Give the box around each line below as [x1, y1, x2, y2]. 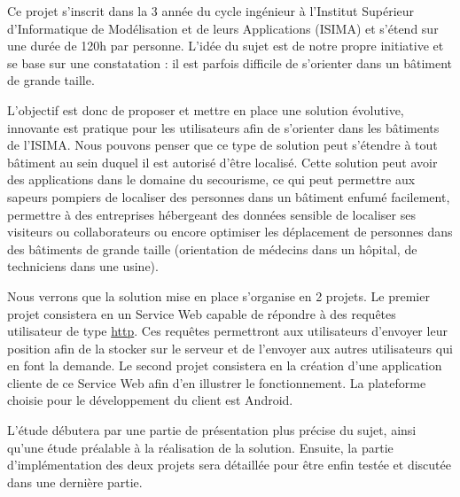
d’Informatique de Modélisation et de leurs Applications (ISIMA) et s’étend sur [7, 19, 439, 37]
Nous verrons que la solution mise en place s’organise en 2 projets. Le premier [7, 286, 430, 305]
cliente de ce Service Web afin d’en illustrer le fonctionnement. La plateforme [7, 373, 426, 392]
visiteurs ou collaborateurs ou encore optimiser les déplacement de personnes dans [7, 222, 453, 241]
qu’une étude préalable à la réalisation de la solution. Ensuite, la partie [7, 438, 394, 456]
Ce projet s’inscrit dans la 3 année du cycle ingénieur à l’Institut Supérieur [7, 2, 415, 19]
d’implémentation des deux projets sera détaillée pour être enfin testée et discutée [7, 455, 452, 474]
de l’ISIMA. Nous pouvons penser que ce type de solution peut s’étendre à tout [7, 136, 438, 154]
